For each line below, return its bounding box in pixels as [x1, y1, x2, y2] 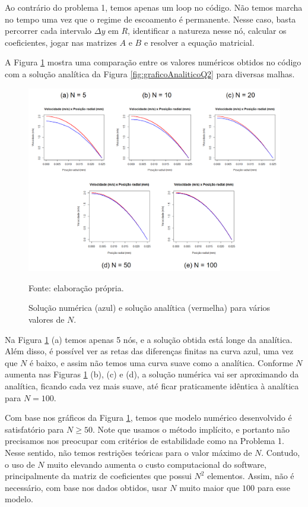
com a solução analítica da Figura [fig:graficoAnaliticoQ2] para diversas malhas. [5, 67, 295, 80]
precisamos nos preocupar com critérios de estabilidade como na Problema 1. [5, 434, 284, 447]
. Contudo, [261, 446, 300, 458]
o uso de [5, 458, 35, 470]
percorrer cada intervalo [5, 24, 92, 37]
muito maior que [179, 481, 240, 493]
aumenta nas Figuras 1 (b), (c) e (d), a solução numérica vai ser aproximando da [5, 368, 299, 380]
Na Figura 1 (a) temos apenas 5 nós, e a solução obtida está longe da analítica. [5, 333, 293, 345]
